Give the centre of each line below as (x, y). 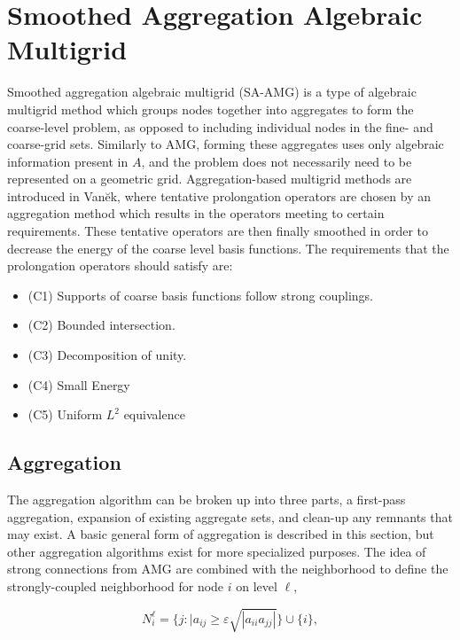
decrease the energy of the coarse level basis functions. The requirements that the (228, 248)
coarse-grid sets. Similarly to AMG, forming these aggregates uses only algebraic (226, 144)
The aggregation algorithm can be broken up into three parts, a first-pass (207, 500)
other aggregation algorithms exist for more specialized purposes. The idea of (217, 551)
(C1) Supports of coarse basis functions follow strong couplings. (200, 295)
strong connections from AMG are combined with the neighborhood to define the (228, 569)
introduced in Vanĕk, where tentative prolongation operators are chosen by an (219, 195)
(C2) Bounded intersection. (101, 325)
